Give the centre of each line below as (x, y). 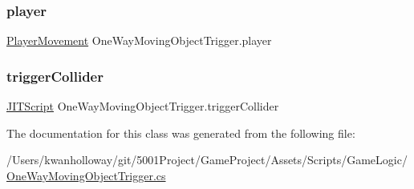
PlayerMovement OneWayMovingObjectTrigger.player (139, 40)
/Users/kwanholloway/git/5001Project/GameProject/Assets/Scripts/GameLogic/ (207, 160)
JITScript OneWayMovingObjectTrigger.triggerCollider (143, 106)
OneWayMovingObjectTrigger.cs (86, 175)
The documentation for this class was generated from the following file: (181, 133)
